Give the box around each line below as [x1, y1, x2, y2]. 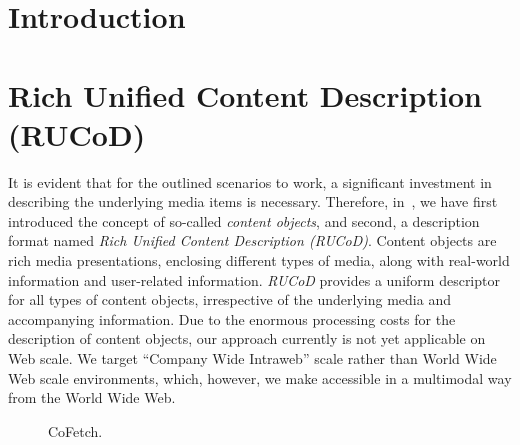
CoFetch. [48, 420, 103, 441]
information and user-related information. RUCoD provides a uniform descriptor [8, 269, 500, 290]
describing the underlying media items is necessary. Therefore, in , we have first [8, 191, 498, 212]
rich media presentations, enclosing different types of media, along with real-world [8, 250, 510, 271]
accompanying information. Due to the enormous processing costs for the [8, 308, 456, 329]
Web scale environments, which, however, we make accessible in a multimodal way [8, 367, 512, 388]
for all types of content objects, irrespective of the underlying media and [8, 289, 451, 310]
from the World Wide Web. [8, 387, 176, 408]
